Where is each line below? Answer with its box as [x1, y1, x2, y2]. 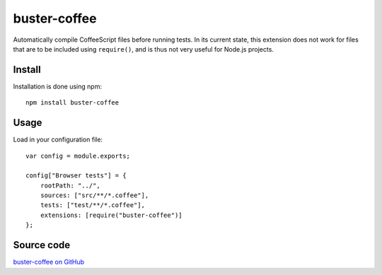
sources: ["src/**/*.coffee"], [40, 192, 149, 199]
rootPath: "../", [40, 181, 100, 189]
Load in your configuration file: [13, 135, 103, 144]
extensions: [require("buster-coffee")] [40, 211, 183, 219]
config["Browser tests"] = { [25, 172, 127, 180]
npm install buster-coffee [25, 99, 120, 107]
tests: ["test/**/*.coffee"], [40, 201, 145, 209]
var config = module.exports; [25, 152, 131, 160]
